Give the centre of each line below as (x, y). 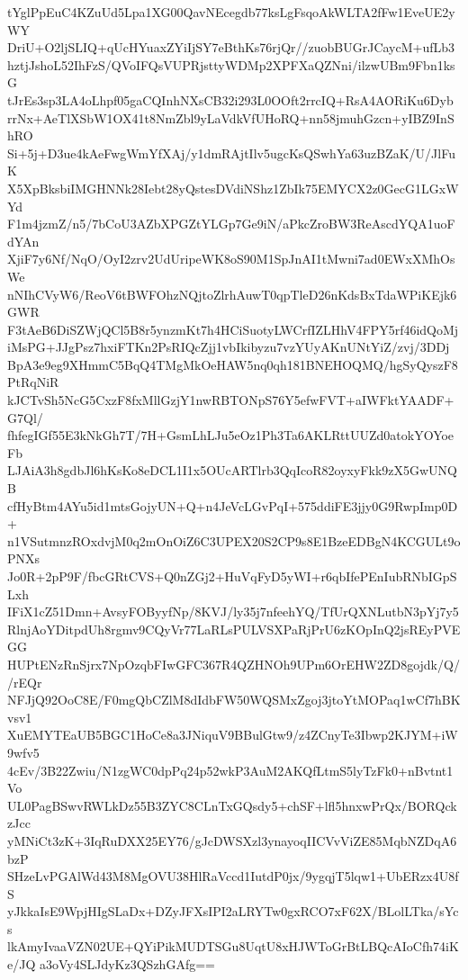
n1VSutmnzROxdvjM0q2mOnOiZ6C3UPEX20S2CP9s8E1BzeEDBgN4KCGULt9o (234, 540)
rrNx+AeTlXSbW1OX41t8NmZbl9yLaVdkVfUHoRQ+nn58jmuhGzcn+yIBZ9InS (231, 117)
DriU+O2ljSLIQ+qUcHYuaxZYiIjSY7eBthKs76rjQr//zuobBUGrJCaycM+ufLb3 (231, 47)
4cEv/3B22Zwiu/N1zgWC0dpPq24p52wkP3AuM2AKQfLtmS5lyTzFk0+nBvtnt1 (230, 770)
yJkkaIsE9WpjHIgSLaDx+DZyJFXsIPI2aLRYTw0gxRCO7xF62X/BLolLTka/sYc (233, 911)
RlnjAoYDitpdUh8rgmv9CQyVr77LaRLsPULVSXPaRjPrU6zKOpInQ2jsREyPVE (234, 629)
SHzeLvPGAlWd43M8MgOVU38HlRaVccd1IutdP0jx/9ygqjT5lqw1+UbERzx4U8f (233, 876)
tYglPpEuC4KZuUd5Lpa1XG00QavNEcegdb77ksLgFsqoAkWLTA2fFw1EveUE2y (231, 12)
